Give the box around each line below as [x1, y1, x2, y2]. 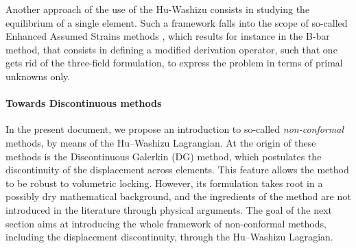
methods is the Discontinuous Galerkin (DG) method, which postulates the [5, 149, 322, 163]
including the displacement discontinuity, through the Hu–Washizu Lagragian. [5, 230, 333, 244]
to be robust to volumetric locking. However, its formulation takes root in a [5, 175, 323, 190]
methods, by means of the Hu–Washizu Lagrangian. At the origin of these [5, 135, 316, 149]
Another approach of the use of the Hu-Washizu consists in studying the [5, 2, 310, 16]
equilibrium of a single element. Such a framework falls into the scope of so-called [5, 15, 348, 29]
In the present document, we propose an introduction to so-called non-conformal [5, 122, 344, 136]
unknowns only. [5, 69, 71, 83]
